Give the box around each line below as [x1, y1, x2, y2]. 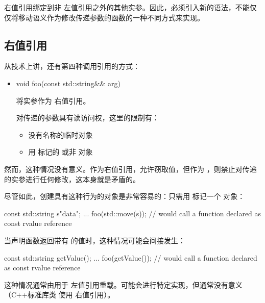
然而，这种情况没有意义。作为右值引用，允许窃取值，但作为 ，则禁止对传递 [4, 163, 257, 174]
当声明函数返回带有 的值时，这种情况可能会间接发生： [4, 235, 185, 245]
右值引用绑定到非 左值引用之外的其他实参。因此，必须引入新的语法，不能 [4, 2, 250, 12]
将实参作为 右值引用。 [16, 95, 90, 106]
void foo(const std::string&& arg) [16, 78, 121, 88]
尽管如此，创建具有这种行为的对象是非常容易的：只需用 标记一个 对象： [4, 191, 245, 201]
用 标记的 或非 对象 [28, 146, 93, 157]
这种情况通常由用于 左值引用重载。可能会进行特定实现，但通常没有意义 [4, 279, 243, 290]
